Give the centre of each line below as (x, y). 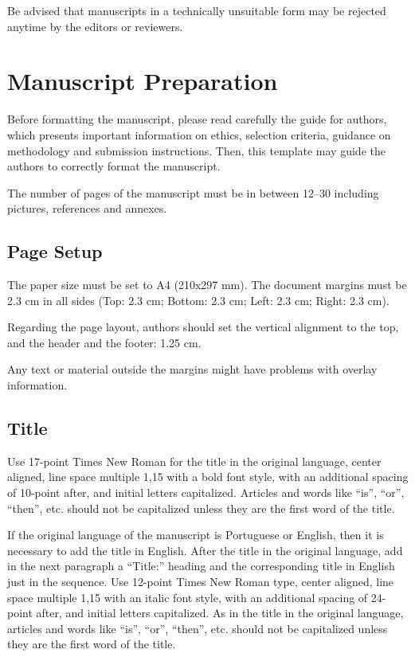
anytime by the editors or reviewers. (95, 26)
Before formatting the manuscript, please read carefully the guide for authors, (197, 119)
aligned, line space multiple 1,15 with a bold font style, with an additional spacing (208, 477)
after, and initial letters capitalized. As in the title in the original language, (220, 613)
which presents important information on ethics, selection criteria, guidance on (199, 134)
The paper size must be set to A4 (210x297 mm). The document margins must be (207, 285)
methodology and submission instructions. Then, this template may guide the (196, 150)
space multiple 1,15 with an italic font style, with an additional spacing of (188, 597)
